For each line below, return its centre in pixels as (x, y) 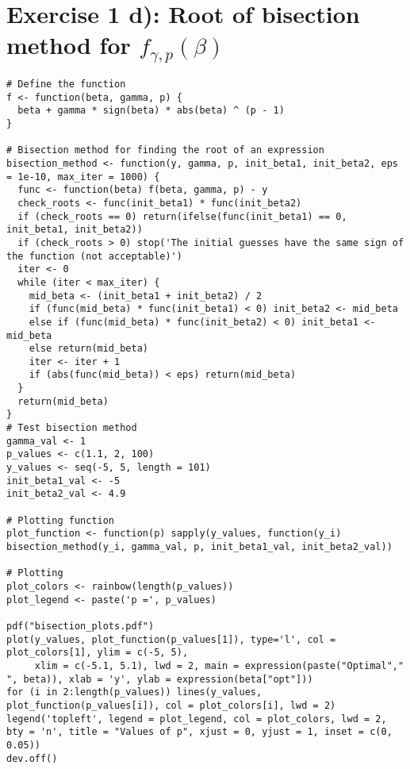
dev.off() (32, 758)
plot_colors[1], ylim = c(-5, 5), (98, 653)
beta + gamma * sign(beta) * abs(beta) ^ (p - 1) (151, 111)
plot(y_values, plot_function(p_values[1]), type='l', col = (171, 639)
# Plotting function (61, 520)
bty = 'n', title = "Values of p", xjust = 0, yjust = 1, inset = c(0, (199, 732)
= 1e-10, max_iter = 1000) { (83, 177)
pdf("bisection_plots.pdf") (80, 626)
